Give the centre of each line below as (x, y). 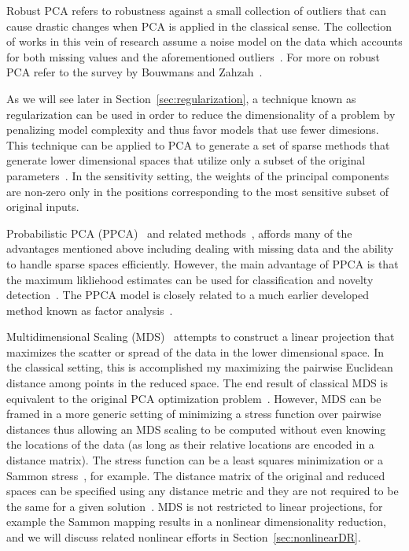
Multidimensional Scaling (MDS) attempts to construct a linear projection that (201, 337)
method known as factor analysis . (90, 310)
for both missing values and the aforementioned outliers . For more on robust (193, 56)
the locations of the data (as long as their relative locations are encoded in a (190, 444)
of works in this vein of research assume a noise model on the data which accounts (204, 41)
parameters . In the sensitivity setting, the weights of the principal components (198, 175)
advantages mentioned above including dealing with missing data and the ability (200, 248)
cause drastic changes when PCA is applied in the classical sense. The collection (199, 26)
